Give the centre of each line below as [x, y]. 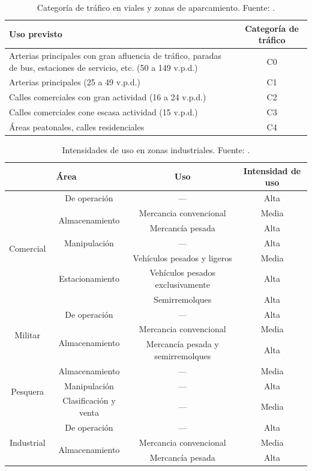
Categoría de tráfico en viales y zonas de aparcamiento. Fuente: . [156, 7]
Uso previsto [36, 34]
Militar [27, 335]
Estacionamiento [89, 278]
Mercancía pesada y [182, 344]
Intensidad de [272, 170]
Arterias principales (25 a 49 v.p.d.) [75, 82]
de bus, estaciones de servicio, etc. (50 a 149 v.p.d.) [103, 67]
